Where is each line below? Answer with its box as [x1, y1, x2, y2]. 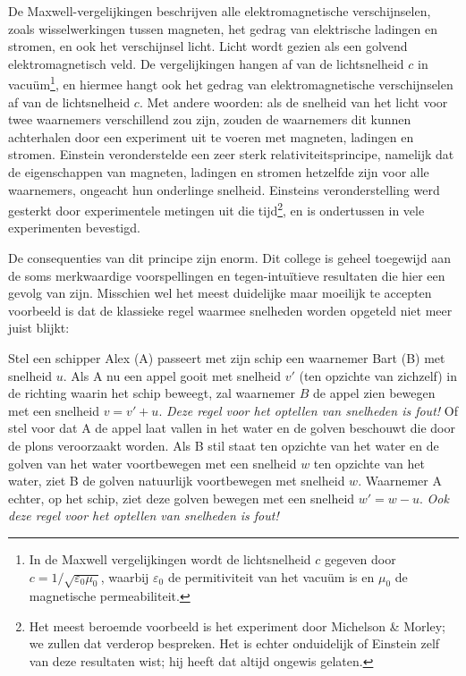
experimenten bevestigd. [8, 218, 140, 237]
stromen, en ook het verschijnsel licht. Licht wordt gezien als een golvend [8, 37, 408, 55]
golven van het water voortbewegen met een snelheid [8, 453, 297, 472]
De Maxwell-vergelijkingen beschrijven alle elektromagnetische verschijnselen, [8, 2, 431, 20]
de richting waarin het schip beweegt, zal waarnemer [8, 384, 296, 402]
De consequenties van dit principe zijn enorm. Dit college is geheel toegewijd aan [8, 249, 451, 267]
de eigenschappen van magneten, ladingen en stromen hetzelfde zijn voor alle [8, 163, 429, 181]
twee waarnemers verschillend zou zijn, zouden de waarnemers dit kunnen [8, 110, 411, 129]
